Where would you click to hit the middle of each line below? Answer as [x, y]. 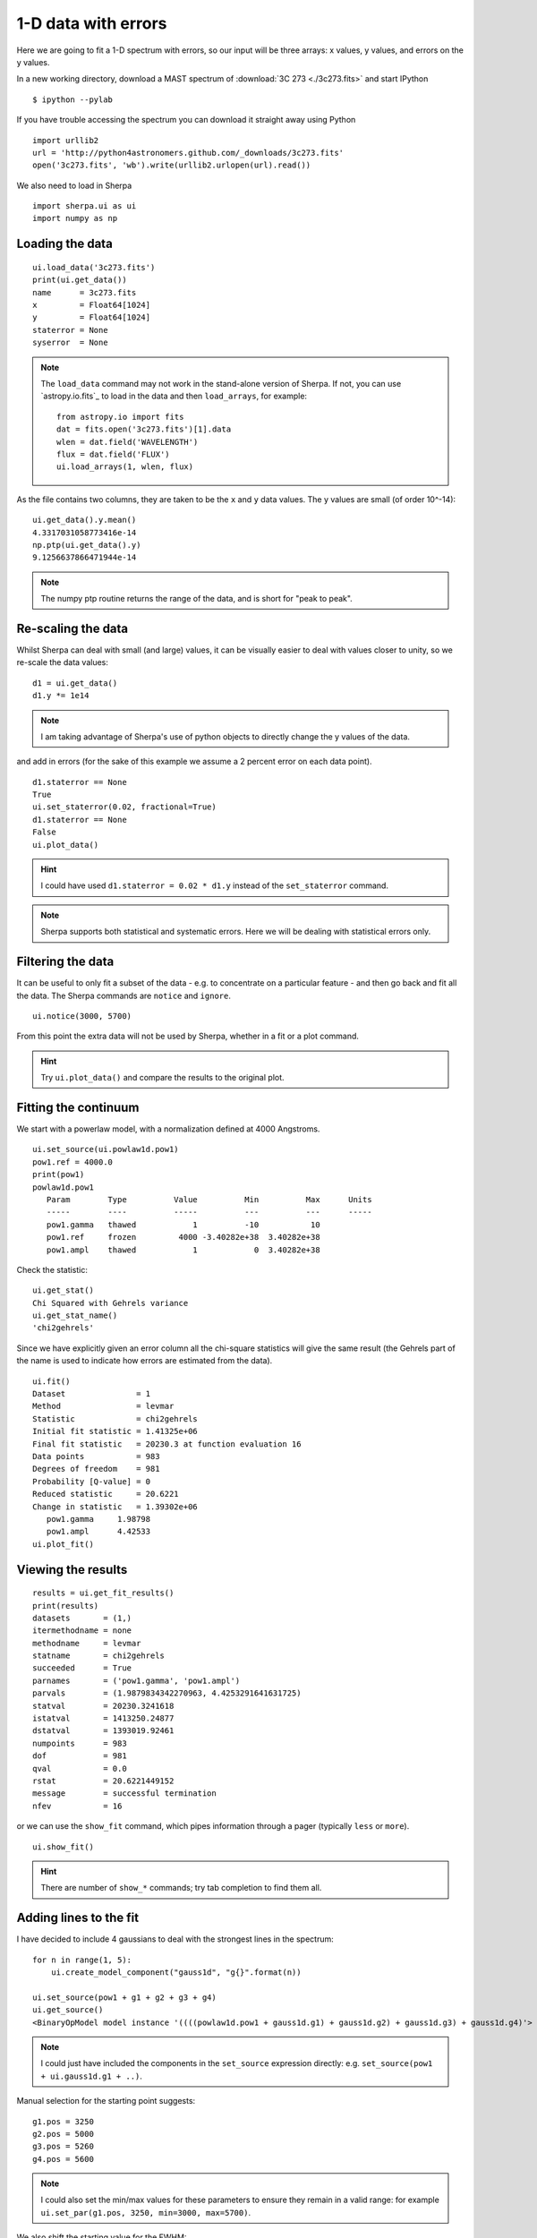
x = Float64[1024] [92, 305]
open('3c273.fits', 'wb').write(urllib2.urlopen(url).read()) [172, 165]
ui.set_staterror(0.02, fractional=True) [124, 807]
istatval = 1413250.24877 [103, 1718]
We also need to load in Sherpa [74, 185]
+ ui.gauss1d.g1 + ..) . [92, 2076]
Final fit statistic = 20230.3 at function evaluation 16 [167, 1444]
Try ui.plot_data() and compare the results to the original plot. [163, 1078]
